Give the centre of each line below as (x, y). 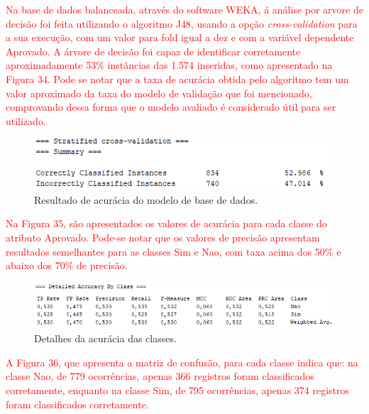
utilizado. (26, 120)
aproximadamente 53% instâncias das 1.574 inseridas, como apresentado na (169, 65)
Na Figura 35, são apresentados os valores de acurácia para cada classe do (166, 223)
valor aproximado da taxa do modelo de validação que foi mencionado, (159, 93)
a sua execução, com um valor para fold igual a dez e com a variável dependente (180, 37)
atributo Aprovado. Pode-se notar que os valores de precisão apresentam (163, 237)
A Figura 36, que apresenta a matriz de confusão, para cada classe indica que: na (182, 362)
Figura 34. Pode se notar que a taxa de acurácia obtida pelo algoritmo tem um (177, 78)
